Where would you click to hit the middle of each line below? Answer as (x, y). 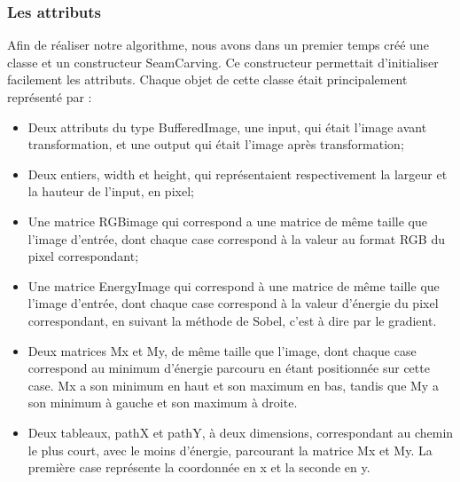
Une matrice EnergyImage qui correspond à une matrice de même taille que (234, 285)
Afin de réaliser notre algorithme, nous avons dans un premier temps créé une (218, 45)
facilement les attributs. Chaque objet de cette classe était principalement (207, 79)
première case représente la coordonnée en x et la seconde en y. (199, 467)
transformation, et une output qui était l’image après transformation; (216, 144)
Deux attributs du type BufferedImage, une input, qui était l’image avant (227, 126)
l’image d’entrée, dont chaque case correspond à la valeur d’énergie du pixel (233, 303)
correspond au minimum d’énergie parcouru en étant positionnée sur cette (229, 368)
